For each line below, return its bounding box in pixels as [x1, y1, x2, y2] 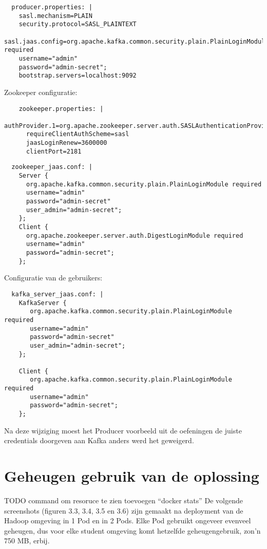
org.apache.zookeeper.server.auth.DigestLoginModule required [26, 232, 243, 239]
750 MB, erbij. [4, 535, 50, 546]
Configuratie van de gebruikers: [4, 272, 103, 283]
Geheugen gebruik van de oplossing [4, 465, 259, 486]
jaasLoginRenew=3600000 [26, 139, 107, 147]
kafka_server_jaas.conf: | [11, 290, 104, 298]
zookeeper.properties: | [18, 105, 104, 112]
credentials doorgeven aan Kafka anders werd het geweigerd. [4, 435, 194, 446]
